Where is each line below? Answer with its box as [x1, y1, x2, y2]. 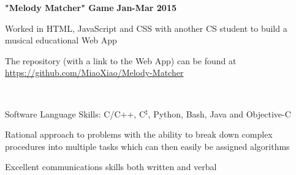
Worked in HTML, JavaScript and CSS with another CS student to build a [5, 21, 287, 34]
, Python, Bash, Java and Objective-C [148, 107, 291, 120]
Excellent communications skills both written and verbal [5, 160, 217, 173]
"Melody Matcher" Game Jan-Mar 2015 [5, 1, 177, 13]
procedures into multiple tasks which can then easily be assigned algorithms [5, 140, 290, 152]
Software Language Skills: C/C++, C [5, 107, 145, 120]
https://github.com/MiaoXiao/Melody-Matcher [5, 66, 184, 79]
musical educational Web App [5, 34, 117, 47]
